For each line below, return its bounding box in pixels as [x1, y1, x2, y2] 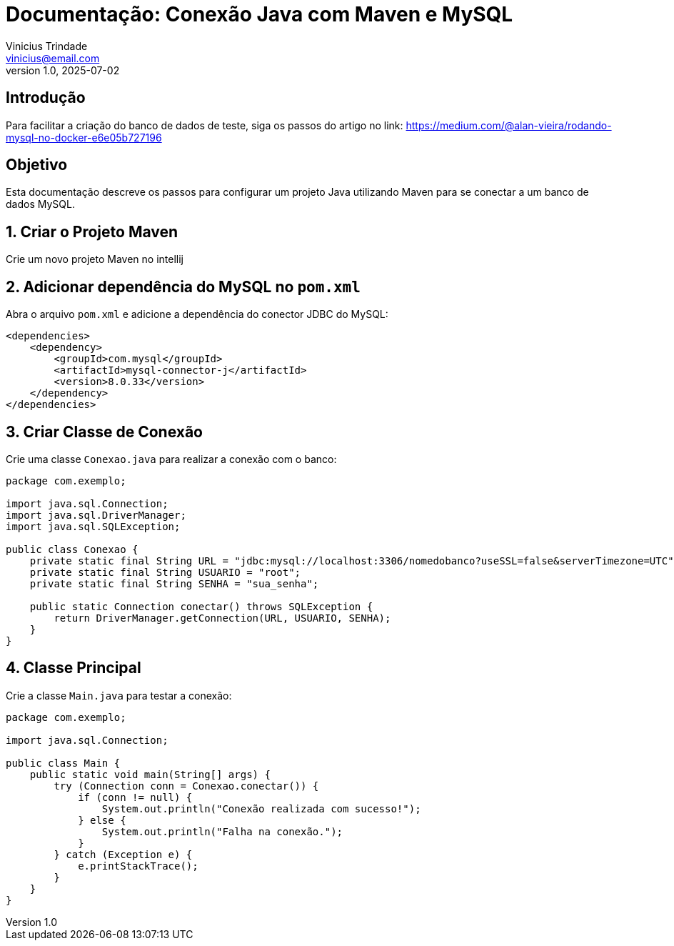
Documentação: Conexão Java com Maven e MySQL [6, 2, 513, 26]
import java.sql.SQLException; [6, 520, 181, 532]
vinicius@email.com [6, 51, 100, 64]
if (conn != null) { [78, 791, 193, 803]
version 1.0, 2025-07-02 [6, 64, 120, 76]
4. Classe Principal [6, 659, 141, 677]
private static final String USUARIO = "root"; [29, 566, 301, 578]
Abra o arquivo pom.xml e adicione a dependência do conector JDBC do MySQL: [6, 308, 388, 321]
